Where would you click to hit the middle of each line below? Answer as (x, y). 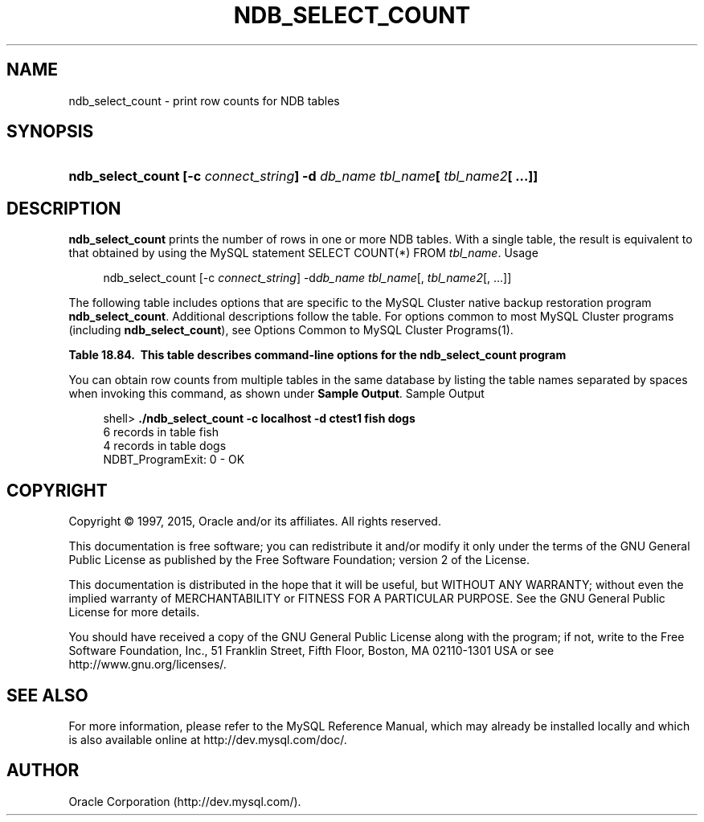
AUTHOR (43, 771)
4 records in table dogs (165, 446)
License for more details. (134, 612)
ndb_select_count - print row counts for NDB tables (204, 100)
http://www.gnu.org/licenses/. (147, 665)
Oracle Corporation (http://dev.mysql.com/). (185, 801)
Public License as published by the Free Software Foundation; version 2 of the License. (299, 560)
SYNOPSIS (50, 132)
